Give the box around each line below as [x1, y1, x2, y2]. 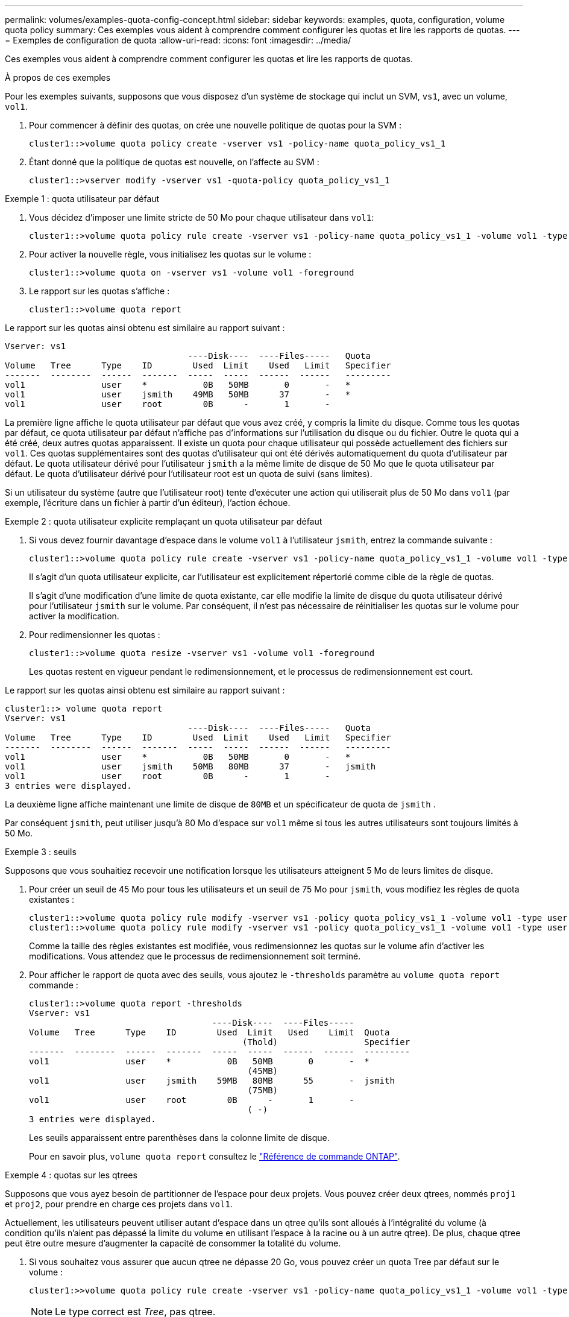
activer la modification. [29, 611, 119, 621]
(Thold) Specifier [242, 1037, 410, 1047]
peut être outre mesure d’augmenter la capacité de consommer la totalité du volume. [5, 1238, 341, 1248]
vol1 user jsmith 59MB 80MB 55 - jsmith [29, 1076, 395, 1085]
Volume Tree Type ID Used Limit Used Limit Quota [29, 1028, 390, 1037]
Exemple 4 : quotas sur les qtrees [5, 1170, 137, 1180]
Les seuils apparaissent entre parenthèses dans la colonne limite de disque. [29, 1132, 330, 1143]
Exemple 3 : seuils [5, 847, 77, 857]
